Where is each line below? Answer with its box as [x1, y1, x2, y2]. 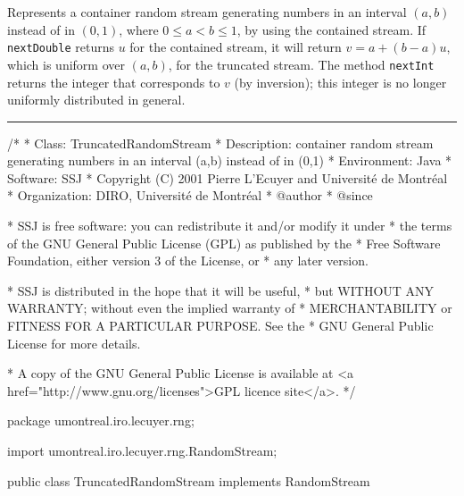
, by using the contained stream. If [236, 20, 427, 38]
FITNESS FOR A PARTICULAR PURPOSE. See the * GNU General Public [7, 316, 434, 335]
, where [119, 20, 159, 38]
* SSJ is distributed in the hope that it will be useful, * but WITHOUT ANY [7, 281, 435, 299]
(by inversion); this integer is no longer [234, 72, 447, 91]
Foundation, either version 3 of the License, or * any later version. [7, 251, 369, 270]
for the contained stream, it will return [129, 38, 342, 56]
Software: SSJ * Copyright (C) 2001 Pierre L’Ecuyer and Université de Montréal [7, 168, 448, 187]
